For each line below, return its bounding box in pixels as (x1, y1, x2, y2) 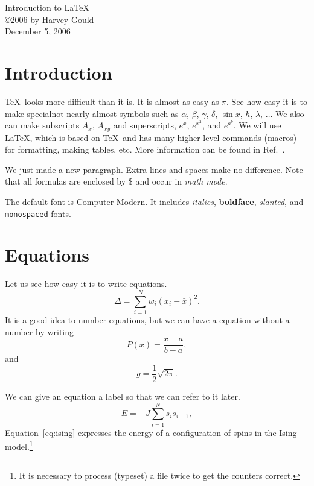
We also (275, 107, 304, 119)
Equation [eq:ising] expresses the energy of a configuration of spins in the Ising (5, 426, 297, 438)
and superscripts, (113, 119, 176, 131)
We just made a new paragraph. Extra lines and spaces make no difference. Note (5, 163, 303, 175)
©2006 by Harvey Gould (5, 13, 94, 25)
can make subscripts (5, 119, 80, 131)
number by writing (5, 325, 74, 338)
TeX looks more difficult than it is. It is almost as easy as (5, 95, 219, 107)
